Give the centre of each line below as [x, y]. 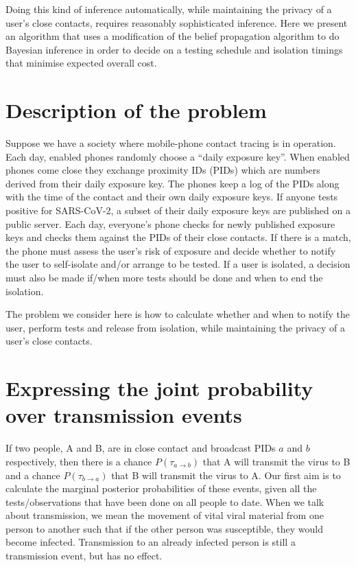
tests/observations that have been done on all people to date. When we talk [165, 501]
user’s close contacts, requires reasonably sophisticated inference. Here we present [177, 22]
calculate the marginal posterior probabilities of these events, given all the [161, 488]
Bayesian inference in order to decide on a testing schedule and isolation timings [174, 49]
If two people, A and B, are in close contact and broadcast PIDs [141, 448]
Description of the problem [136, 110]
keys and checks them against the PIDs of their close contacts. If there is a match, [178, 237]
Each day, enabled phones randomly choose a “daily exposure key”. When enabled [178, 156]
